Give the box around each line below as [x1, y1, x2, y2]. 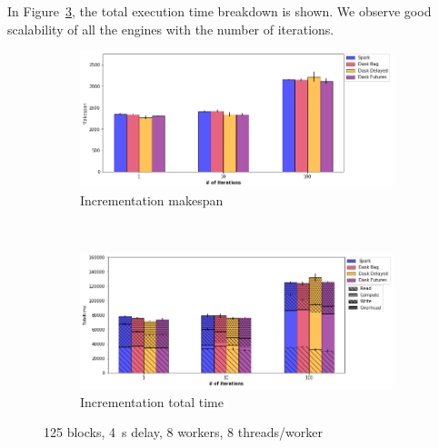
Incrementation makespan [80, 191, 224, 210]
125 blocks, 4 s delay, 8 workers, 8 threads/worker [44, 423, 323, 442]
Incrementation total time [80, 392, 224, 411]
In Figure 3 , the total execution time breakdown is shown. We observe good [7, 2, 432, 20]
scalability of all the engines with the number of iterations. [7, 19, 334, 38]
